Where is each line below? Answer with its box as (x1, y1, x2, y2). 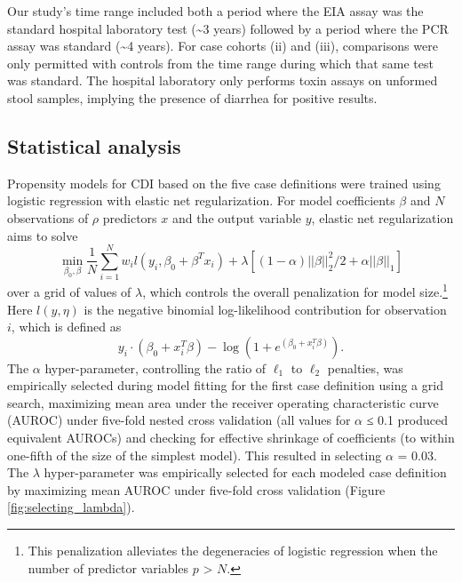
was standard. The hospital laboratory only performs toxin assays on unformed (7, 71, 438, 90)
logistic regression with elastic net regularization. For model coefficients (7, 191, 395, 210)
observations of (7, 208, 89, 227)
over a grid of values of (7, 282, 131, 300)
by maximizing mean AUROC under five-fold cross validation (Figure (7, 480, 386, 499)
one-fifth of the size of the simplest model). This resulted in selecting (7, 445, 382, 464)
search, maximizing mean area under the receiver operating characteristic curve (7, 393, 439, 411)
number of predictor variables (28, 558, 189, 577)
